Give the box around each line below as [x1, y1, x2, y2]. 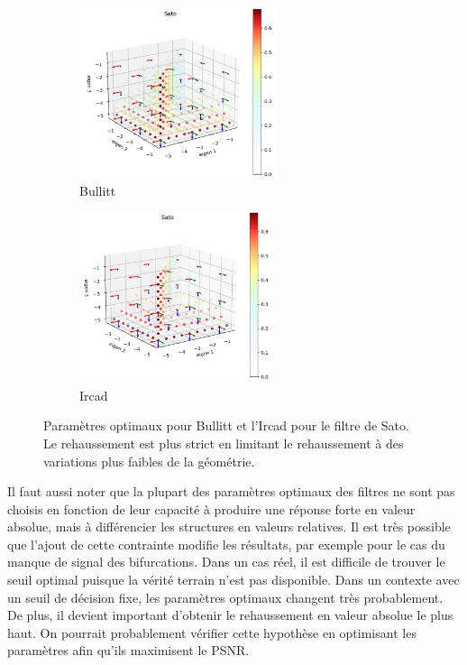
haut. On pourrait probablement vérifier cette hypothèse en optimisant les [7, 623, 417, 642]
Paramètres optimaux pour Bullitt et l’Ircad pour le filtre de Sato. [43, 416, 409, 435]
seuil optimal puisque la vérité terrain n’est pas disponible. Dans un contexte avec [7, 570, 460, 589]
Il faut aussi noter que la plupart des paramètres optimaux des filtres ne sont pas [7, 482, 455, 501]
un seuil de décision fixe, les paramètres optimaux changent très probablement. [7, 587, 444, 606]
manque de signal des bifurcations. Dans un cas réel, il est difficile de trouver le [7, 552, 445, 571]
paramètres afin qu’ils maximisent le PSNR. [7, 641, 250, 660]
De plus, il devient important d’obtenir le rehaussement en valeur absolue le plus [7, 605, 453, 624]
